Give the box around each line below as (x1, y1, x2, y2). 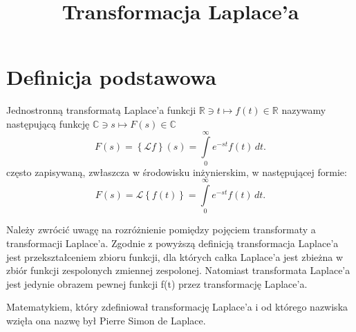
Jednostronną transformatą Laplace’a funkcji (6, 103, 196, 117)
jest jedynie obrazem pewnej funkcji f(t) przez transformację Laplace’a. (6, 276, 308, 291)
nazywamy (281, 103, 326, 117)
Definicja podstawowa (6, 63, 216, 91)
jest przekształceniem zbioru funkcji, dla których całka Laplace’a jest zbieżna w (6, 249, 344, 264)
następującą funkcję (6, 116, 90, 130)
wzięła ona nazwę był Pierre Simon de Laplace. (6, 313, 206, 327)
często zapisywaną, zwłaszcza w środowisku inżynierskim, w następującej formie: (6, 164, 347, 179)
